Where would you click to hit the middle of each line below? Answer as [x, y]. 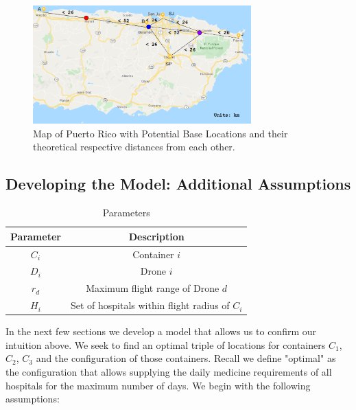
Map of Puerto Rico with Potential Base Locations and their [161, 133]
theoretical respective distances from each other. [134, 147]
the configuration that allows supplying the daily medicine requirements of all [169, 371]
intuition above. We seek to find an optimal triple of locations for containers [166, 344]
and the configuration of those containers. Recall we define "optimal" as [186, 358]
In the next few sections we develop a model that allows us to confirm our [161, 331]
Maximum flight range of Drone [153, 288]
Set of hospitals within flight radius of [150, 305]
